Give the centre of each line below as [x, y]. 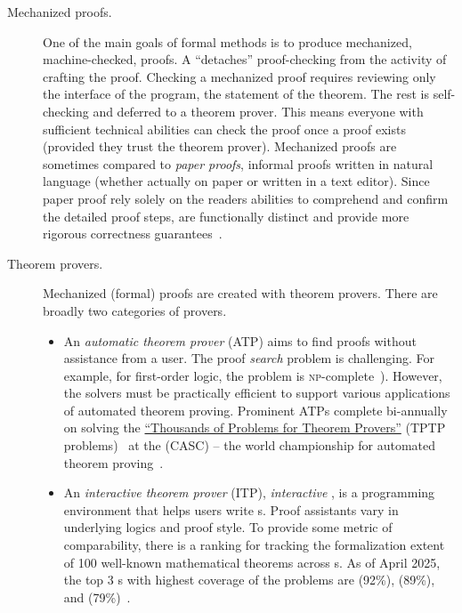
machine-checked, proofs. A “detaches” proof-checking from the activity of [245, 59]
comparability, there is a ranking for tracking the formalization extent [254, 545]
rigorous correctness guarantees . [133, 234]
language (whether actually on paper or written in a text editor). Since [236, 181]
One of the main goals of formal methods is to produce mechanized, [227, 41]
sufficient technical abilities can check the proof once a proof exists [224, 129]
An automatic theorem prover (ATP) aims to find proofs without [240, 340]
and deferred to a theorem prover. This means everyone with [258, 111]
